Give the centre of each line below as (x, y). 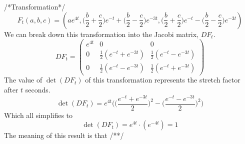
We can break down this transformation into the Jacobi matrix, (101, 34)
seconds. (38, 90)
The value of (23, 80)
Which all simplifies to (38, 115)
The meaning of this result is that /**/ (64, 135)
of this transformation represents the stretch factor (163, 80)
